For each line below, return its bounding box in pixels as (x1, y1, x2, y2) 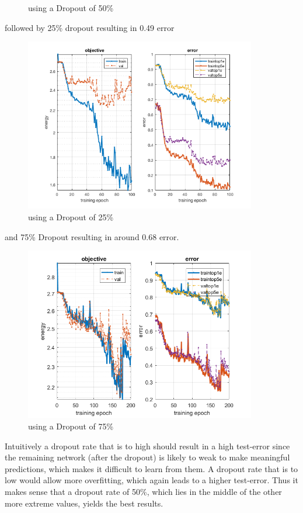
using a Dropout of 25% (28, 210, 114, 223)
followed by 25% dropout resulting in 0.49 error (5, 21, 175, 33)
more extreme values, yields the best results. (5, 497, 163, 509)
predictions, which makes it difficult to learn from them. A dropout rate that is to (5, 462, 298, 474)
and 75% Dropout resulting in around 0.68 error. (5, 230, 179, 242)
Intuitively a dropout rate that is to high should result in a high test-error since (5, 439, 290, 452)
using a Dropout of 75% (28, 420, 114, 432)
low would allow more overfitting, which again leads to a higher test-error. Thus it (5, 474, 298, 486)
